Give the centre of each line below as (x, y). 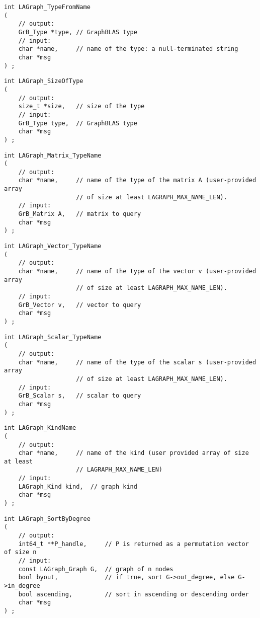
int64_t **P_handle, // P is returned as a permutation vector (134, 544)
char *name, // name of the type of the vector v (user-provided (137, 272)
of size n (20, 552)
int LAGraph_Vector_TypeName (53, 246)
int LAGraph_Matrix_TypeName (53, 155)
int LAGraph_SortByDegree (47, 519)
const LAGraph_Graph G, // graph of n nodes (96, 569)
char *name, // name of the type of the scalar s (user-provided (137, 362)
